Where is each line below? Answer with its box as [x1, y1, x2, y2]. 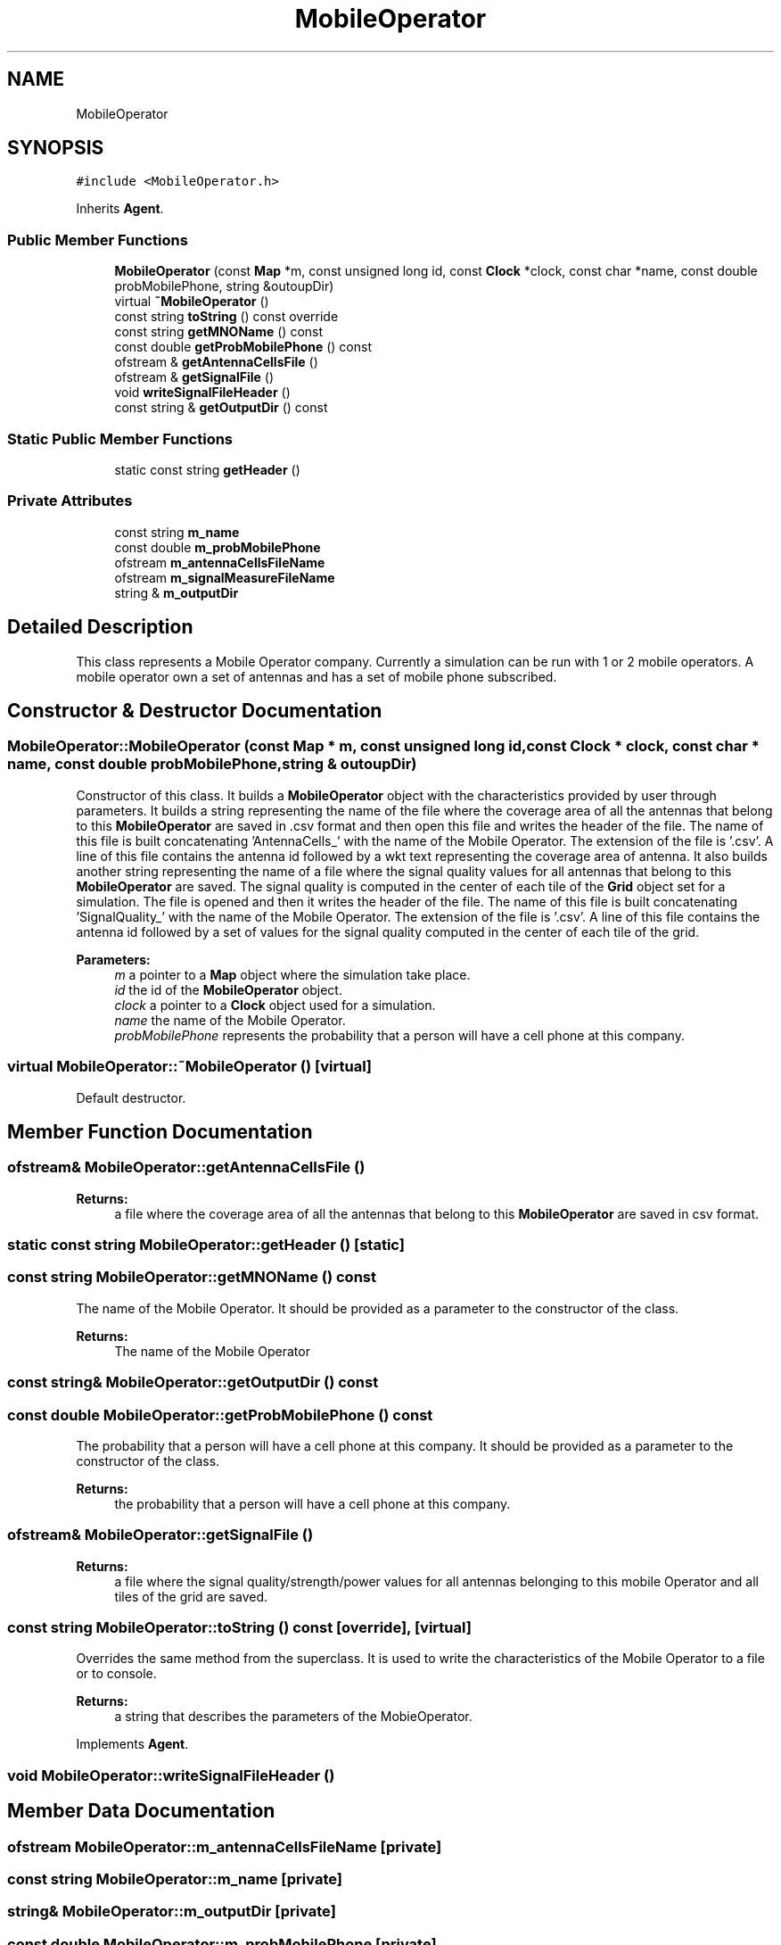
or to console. [76, 1666, 157, 1682]
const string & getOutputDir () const [114, 400, 328, 416]
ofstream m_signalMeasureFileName [114, 569, 335, 585]
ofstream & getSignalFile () [114, 369, 275, 385]
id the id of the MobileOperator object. [114, 981, 342, 997]
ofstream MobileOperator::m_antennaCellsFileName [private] [7, 1837, 442, 1856]
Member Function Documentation [7, 1120, 313, 1143]
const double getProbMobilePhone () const [114, 339, 373, 355]
